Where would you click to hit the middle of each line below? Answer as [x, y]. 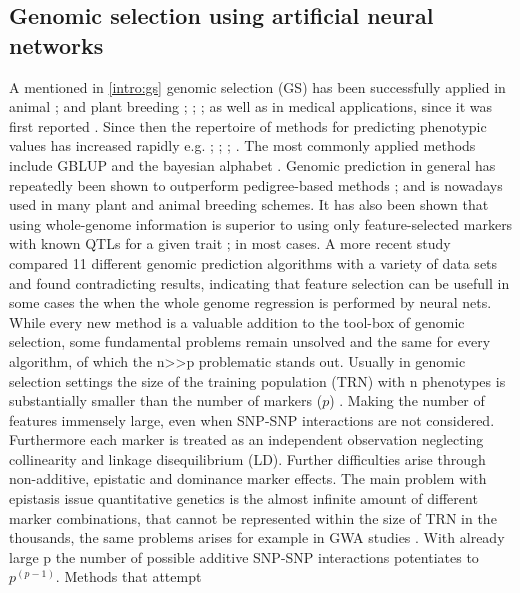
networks [56, 44]
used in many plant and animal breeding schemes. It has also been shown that [249, 204]
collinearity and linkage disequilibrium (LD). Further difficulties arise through [247, 458]
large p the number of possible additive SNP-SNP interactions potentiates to [244, 556]
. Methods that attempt [128, 576]
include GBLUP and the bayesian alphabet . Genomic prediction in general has [252, 164]
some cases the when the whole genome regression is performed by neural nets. [250, 302]
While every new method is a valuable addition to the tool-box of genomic [237, 321]
